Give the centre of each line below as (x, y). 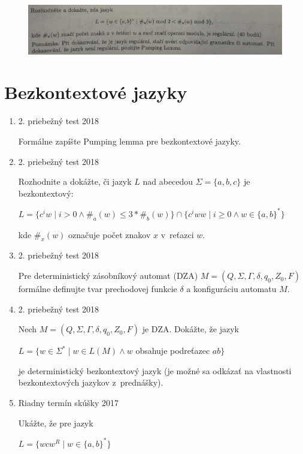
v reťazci (177, 234)
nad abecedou (168, 181)
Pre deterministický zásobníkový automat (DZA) (108, 276)
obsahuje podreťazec (173, 351)
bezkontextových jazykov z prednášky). (91, 382)
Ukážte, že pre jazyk (56, 423)
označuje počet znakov (110, 234)
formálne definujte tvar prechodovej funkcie (98, 289)
